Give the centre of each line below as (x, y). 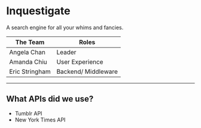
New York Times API (40, 120)
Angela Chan (28, 52)
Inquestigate (38, 11)
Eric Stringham (30, 71)
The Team (30, 42)
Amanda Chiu (28, 62)
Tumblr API (28, 113)
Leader (66, 52)
